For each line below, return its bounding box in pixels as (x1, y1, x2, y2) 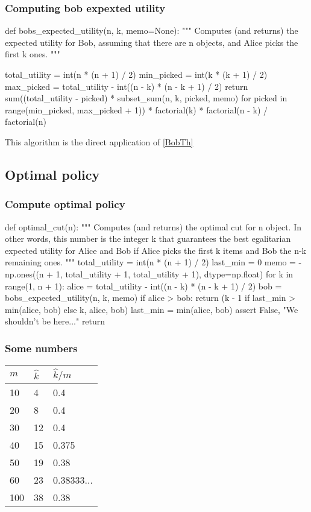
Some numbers (5, 340, 78, 355)
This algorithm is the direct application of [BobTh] (5, 135, 193, 148)
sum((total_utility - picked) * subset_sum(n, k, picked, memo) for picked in (5, 92, 287, 104)
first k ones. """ (5, 48, 60, 60)
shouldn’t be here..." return (5, 315, 105, 327)
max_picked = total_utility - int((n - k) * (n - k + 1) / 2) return (5, 80, 248, 92)
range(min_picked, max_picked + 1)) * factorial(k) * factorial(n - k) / (5, 103, 268, 116)
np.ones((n (5, 267, 44, 280)
